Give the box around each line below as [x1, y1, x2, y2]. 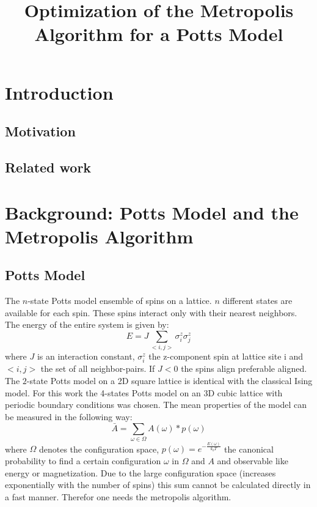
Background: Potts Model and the [5, 199, 299, 224]
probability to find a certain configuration [5, 454, 161, 467]
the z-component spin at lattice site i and [148, 350, 304, 363]
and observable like [217, 454, 288, 467]
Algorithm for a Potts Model [34, 21, 283, 46]
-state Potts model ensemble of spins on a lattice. [27, 294, 212, 307]
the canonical [224, 442, 274, 455]
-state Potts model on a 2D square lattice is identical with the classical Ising [26, 374, 313, 387]
